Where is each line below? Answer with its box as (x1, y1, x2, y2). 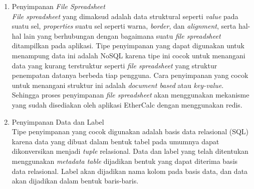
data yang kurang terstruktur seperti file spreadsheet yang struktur (12, 60, 217, 70)
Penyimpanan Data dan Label (12, 116, 104, 127)
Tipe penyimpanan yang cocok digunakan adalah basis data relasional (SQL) (12, 126, 249, 137)
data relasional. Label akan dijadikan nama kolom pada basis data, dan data (12, 165, 248, 176)
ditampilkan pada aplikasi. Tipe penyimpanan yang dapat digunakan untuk (12, 40, 244, 51)
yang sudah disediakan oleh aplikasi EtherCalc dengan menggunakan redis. (12, 99, 242, 110)
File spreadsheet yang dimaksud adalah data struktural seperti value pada (12, 11, 238, 21)
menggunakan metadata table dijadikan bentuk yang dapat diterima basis (12, 155, 238, 166)
